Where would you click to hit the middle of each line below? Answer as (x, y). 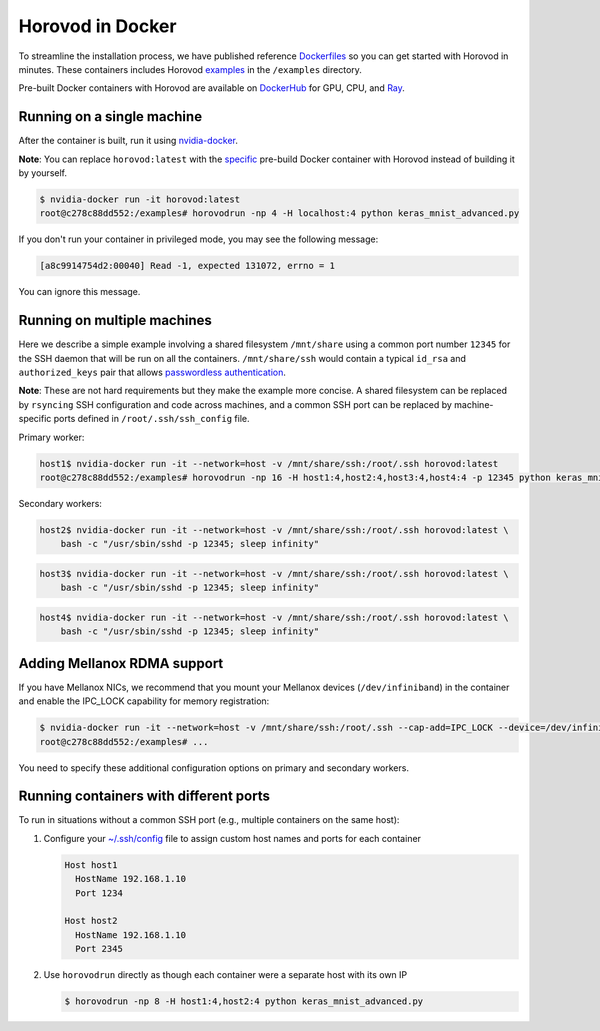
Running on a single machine (110, 116)
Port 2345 (99, 949)
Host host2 (91, 921)
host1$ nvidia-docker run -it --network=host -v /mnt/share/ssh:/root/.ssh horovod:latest (269, 463)
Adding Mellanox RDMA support (121, 663)
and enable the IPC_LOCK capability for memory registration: (144, 701)
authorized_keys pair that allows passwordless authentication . (152, 372)
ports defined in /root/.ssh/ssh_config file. (151, 419)
